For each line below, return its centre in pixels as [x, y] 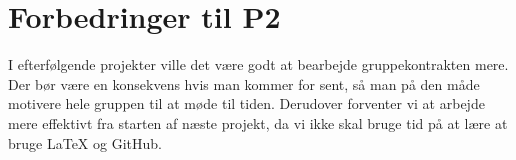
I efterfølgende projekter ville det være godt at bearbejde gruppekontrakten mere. [258, 64]
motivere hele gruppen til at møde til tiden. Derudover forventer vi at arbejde [246, 103]
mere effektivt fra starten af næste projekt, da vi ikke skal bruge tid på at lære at [258, 122]
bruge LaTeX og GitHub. [85, 142]
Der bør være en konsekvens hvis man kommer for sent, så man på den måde [244, 83]
